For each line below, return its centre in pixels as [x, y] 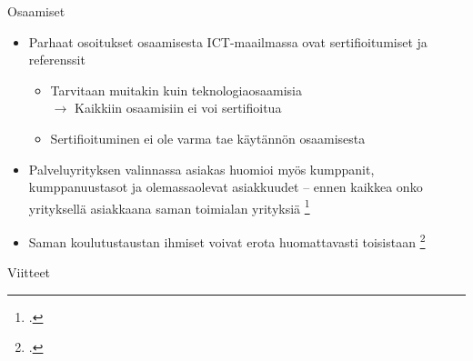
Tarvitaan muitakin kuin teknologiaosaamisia [176, 90]
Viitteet [29, 272]
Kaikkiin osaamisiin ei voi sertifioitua [178, 108]
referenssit [57, 60]
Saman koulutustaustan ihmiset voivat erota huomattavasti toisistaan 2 [227, 241]
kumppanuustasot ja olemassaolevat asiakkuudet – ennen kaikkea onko [226, 187]
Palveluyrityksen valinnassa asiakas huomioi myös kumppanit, [201, 169]
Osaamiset [36, 11]
